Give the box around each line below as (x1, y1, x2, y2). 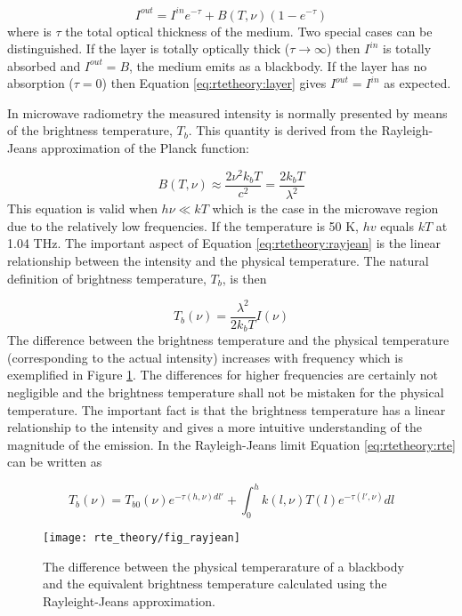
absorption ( (7, 74, 74, 92)
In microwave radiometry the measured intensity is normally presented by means (7, 103, 448, 122)
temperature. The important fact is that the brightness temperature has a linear (7, 400, 446, 419)
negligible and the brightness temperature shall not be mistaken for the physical (7, 382, 444, 401)
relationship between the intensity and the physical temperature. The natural (7, 251, 429, 269)
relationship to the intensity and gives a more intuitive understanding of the (7, 418, 422, 436)
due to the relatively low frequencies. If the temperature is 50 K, (7, 216, 360, 235)
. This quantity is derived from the (188, 121, 377, 140)
